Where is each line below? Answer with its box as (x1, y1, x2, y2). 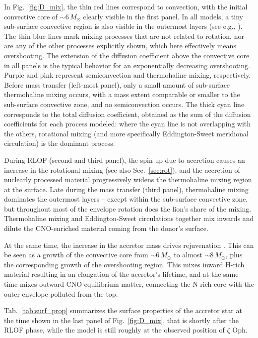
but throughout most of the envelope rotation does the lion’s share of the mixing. (4, 203, 252, 214)
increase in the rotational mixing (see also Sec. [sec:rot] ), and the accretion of (4, 164, 240, 175)
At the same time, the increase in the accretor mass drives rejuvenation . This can (4, 239, 254, 250)
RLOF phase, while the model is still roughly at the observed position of (4, 325, 225, 335)
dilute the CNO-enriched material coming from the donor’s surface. (4, 223, 208, 233)
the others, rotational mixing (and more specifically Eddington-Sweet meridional (4, 128, 249, 138)
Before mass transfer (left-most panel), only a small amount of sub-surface (4, 79, 230, 90)
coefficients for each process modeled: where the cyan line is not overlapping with (4, 118, 251, 129)
